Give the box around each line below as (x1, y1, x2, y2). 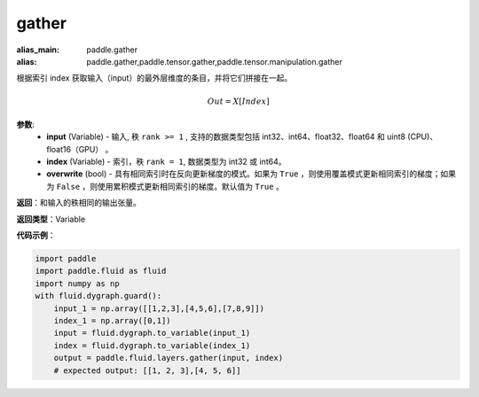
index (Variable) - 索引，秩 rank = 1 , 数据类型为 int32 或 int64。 (46, 156, 287, 167)
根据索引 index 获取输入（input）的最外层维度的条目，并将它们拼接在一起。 (16, 73, 293, 83)
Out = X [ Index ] (207, 96, 270, 106)
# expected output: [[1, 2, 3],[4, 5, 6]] (53, 365, 241, 376)
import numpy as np (35, 278, 120, 288)
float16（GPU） (46, 144, 104, 154)
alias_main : (16, 44, 59, 55)
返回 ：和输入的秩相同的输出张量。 (16, 198, 141, 208)
